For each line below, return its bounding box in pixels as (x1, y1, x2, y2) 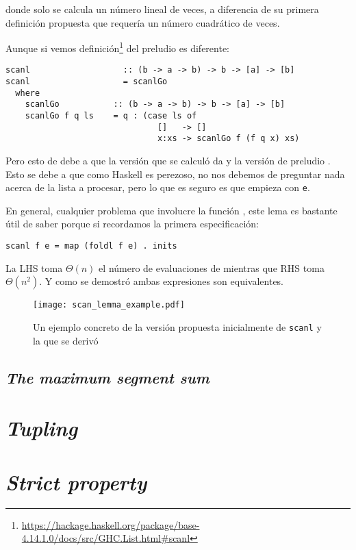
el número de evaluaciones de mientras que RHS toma (99, 260, 325, 275)
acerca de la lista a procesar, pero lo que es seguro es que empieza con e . (5, 180, 310, 195)
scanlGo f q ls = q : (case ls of (25, 111, 197, 121)
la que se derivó (33, 333, 99, 347)
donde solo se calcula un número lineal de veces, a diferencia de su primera (5, 2, 319, 16)
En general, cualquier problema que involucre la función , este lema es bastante (5, 203, 338, 217)
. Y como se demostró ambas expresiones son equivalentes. (39, 274, 284, 288)
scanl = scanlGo (5, 77, 168, 87)
